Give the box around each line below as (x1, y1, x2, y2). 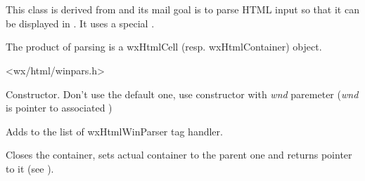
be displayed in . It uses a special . (6, 15, 155, 30)
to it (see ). (6, 161, 54, 175)
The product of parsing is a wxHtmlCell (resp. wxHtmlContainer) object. (6, 39, 322, 54)
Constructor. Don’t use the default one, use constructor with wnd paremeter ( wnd (6, 86, 359, 101)
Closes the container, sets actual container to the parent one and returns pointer (6, 147, 352, 162)
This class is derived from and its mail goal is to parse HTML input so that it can (6, 2, 359, 17)
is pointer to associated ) (6, 100, 113, 115)
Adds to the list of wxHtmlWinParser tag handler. (6, 123, 223, 138)
